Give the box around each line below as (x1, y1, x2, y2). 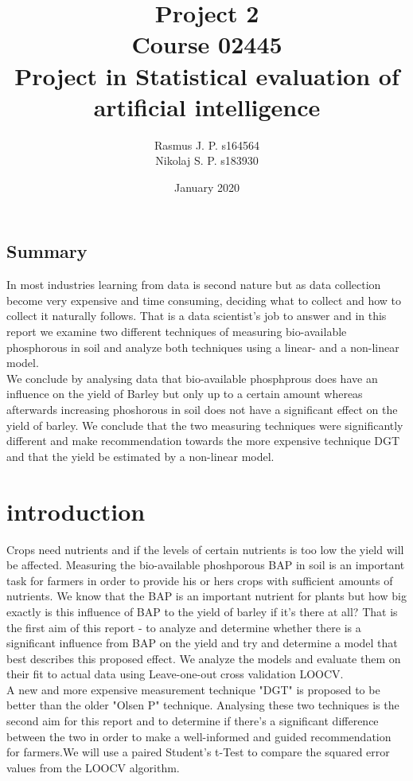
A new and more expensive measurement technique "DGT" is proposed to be (6, 681, 380, 697)
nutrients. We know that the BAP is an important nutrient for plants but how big (6, 588, 407, 604)
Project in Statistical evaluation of (14, 59, 399, 92)
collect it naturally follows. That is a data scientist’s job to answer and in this (6, 307, 387, 324)
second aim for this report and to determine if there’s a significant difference (6, 713, 379, 729)
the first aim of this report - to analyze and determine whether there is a (6, 619, 361, 635)
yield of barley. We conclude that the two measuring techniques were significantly (6, 416, 403, 433)
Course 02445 (131, 28, 282, 61)
